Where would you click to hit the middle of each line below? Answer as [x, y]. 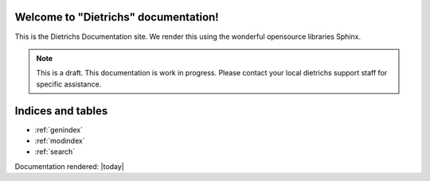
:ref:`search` [55, 152]
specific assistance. [69, 84]
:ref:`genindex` [59, 129]
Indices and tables [61, 111]
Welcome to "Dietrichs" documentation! [117, 17]
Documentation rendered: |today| [70, 166]
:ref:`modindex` [60, 141]
